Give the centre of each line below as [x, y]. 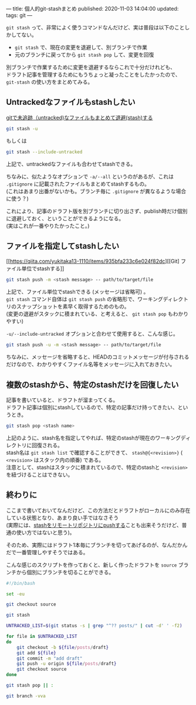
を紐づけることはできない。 [40, 474]
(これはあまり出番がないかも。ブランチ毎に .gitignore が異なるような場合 [96, 191]
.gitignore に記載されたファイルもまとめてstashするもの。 [78, 184]
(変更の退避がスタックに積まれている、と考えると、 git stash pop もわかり [97, 314]
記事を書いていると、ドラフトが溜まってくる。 [62, 400]
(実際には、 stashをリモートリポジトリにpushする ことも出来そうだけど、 [94, 525]
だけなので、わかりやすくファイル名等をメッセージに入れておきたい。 [91, 365]
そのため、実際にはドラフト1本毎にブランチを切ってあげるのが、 [84, 545]
